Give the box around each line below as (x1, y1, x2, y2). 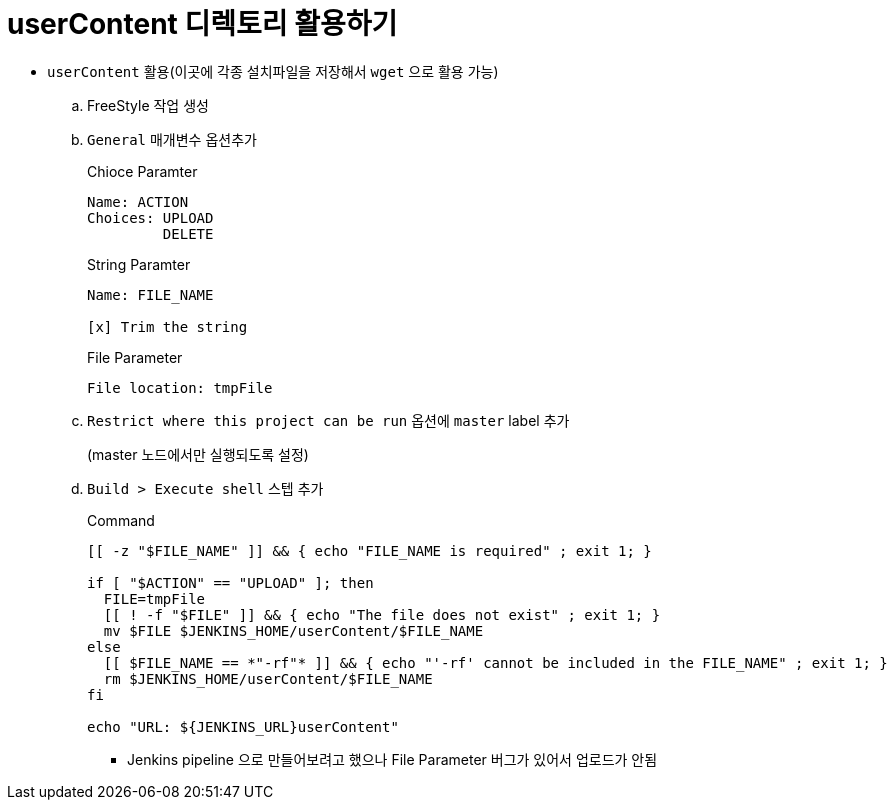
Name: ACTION (87, 193, 189, 210)
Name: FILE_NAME (87, 286, 214, 303)
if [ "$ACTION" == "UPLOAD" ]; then (87, 574, 374, 591)
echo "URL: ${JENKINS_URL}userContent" (87, 718, 399, 735)
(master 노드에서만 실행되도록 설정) (87, 445, 309, 463)
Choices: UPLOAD (87, 209, 214, 226)
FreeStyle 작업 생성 (87, 96, 209, 114)
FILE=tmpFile (103, 590, 206, 607)
